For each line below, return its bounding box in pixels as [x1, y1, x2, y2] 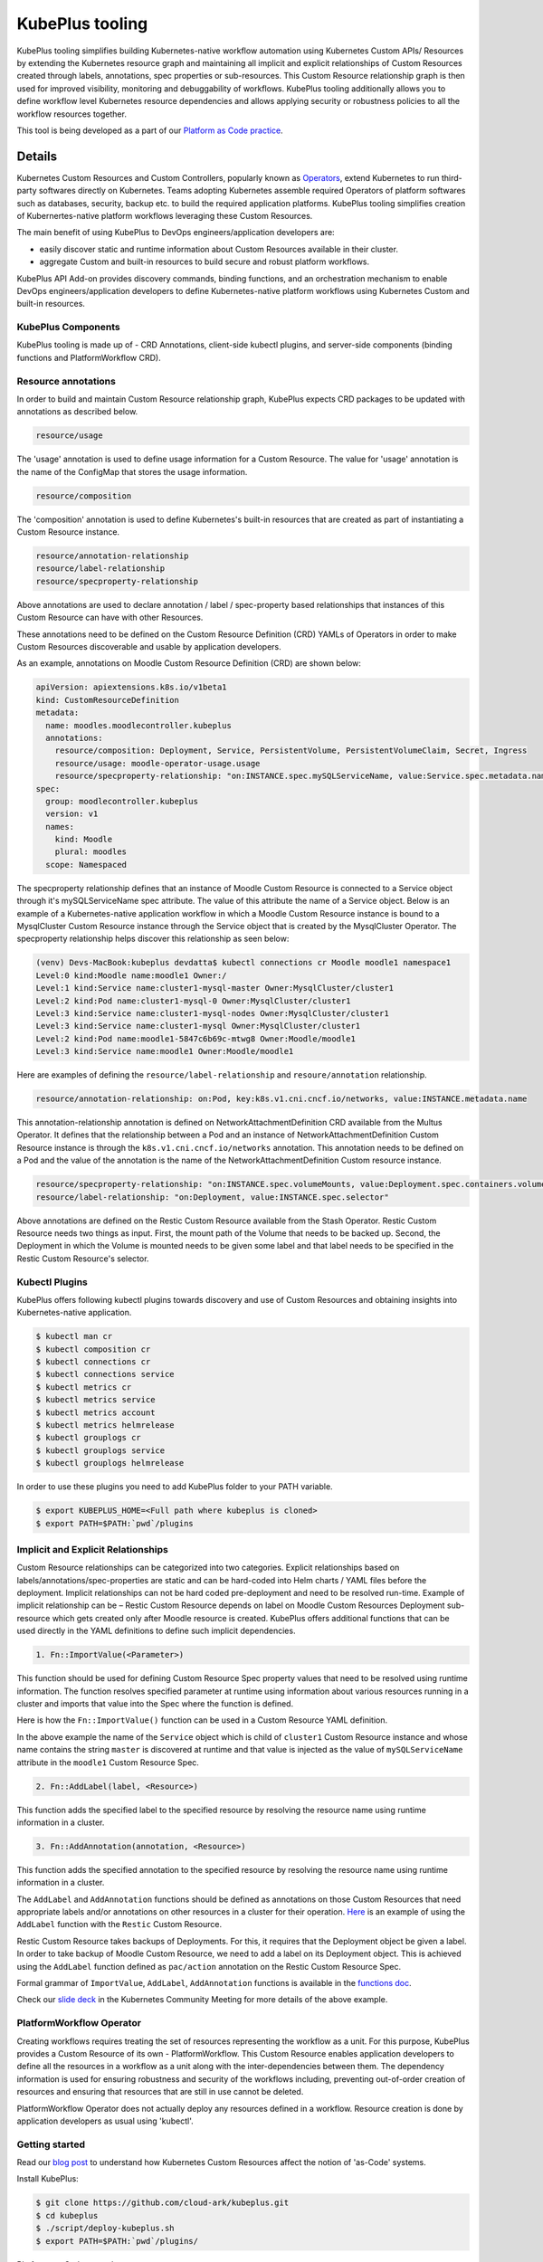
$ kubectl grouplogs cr [35, 1432, 142, 1443]
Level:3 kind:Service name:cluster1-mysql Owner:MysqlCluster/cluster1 [35, 1021, 361, 1031]
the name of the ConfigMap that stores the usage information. [16, 466, 248, 477]
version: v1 [45, 809, 99, 819]
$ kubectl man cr [35, 1331, 113, 1342]
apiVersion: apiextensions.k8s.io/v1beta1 [35, 682, 227, 692]
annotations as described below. [16, 406, 138, 417]
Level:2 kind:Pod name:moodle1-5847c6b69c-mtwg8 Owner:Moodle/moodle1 [35, 1033, 357, 1044]
